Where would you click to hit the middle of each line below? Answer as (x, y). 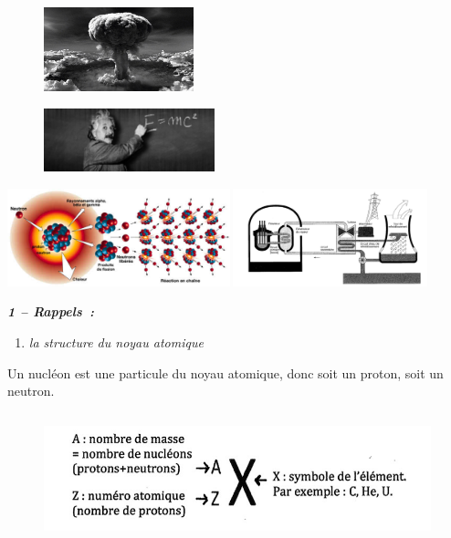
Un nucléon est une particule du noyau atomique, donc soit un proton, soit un (225, 372)
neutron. (31, 391)
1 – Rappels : (51, 311)
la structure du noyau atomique (116, 341)
